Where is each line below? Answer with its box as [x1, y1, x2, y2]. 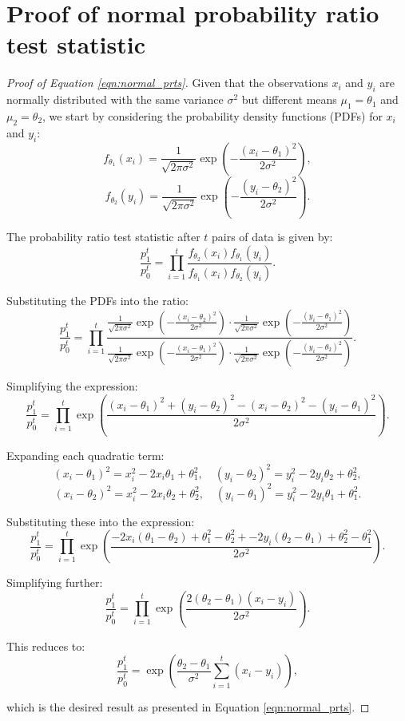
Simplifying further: [6, 574, 103, 591]
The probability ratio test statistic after [6, 228, 201, 245]
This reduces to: [6, 637, 85, 654]
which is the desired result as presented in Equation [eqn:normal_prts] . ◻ [6, 699, 370, 715]
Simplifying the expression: [6, 378, 138, 394]
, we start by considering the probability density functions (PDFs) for [42, 107, 383, 124]
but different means [241, 91, 337, 108]
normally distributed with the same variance [6, 91, 224, 108]
